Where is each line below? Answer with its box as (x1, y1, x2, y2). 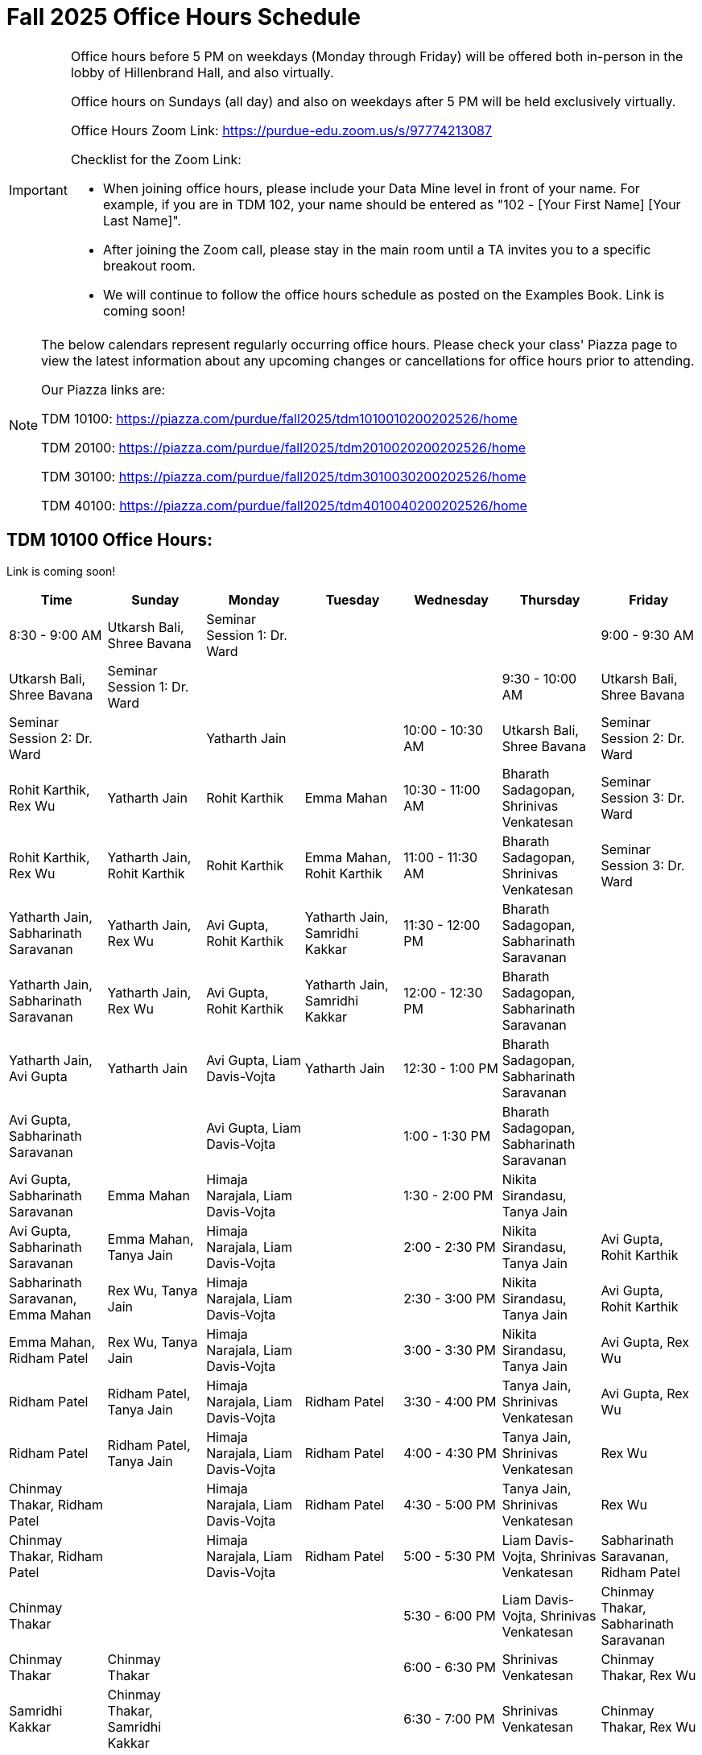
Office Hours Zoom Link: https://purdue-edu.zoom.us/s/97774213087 (70, 122, 492, 138)
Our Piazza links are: (41, 381, 166, 398)
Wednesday (414, 591, 489, 608)
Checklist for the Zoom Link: (70, 151, 242, 167)
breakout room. (102, 257, 196, 274)
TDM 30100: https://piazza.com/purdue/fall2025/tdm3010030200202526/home (41, 468, 526, 485)
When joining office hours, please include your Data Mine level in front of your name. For (102, 180, 640, 196)
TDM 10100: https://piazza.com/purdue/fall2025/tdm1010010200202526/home (41, 410, 518, 427)
